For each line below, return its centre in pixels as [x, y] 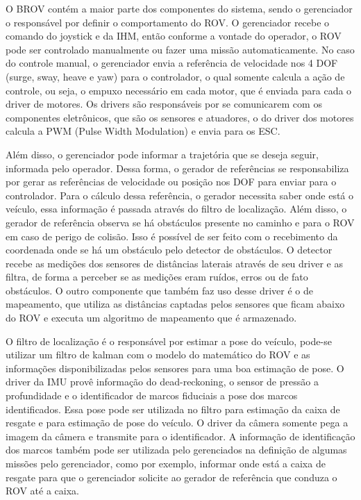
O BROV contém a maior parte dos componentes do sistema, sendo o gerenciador [179, 8]
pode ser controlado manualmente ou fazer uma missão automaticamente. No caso [180, 49]
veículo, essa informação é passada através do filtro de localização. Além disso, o [176, 209]
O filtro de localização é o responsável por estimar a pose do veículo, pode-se [169, 341]
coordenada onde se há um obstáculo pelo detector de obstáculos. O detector [169, 250]
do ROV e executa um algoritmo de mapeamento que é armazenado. [151, 318]
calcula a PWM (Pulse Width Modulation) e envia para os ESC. [143, 131]
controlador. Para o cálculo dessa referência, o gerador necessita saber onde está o [180, 195]
